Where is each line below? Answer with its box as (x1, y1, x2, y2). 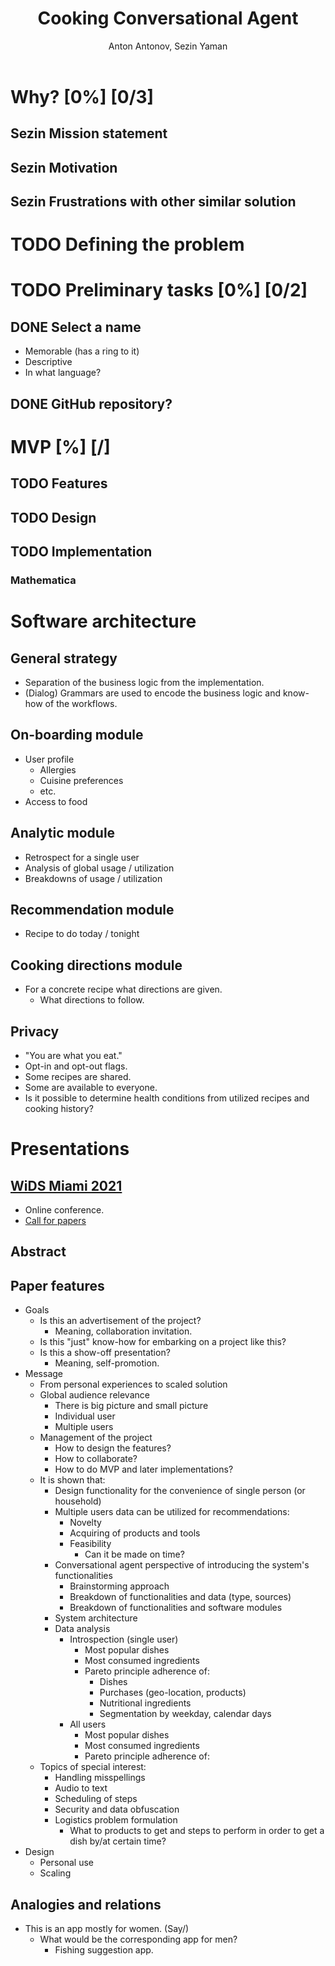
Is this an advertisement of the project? (39, 1315, 202, 1327)
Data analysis (54, 1623, 111, 1635)
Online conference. (24, 1204, 105, 1216)
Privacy (10, 1023, 60, 1040)
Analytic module (10, 825, 116, 842)
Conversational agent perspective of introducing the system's (54, 1559, 310, 1571)
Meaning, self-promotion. (54, 1357, 160, 1369)
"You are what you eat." (24, 1050, 123, 1062)
